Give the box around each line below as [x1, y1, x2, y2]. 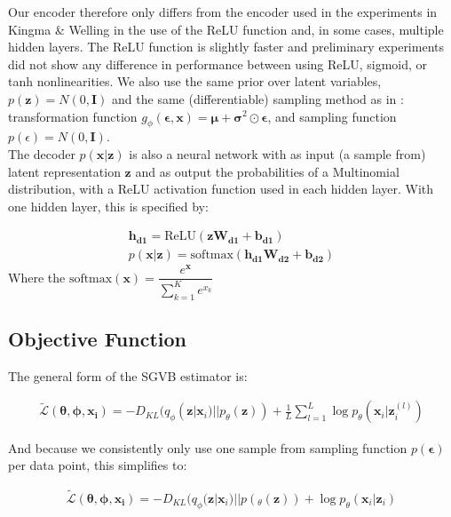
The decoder [8, 144, 75, 163]
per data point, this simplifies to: [8, 456, 187, 474]
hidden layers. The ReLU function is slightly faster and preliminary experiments [8, 37, 444, 56]
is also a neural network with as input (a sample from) [129, 144, 426, 163]
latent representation [8, 162, 121, 180]
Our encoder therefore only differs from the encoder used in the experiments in [8, 3, 438, 20]
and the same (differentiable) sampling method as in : [112, 89, 404, 107]
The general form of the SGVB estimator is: [8, 366, 248, 385]
